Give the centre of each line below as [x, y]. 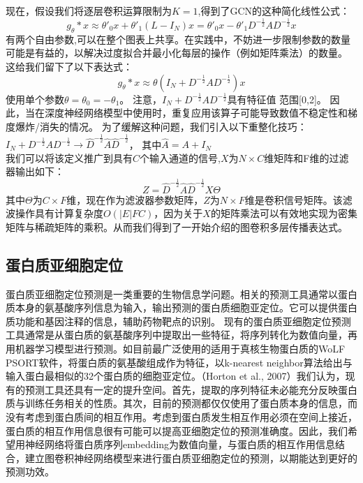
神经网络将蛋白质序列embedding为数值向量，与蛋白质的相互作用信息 [180, 444]
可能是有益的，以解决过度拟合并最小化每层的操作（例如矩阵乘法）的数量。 [177, 53]
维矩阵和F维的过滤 [306, 157]
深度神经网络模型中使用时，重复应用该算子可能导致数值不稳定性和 [196, 113]
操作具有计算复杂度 [59, 213]
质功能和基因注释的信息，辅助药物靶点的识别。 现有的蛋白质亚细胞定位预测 [178, 321]
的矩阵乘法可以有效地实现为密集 [284, 213]
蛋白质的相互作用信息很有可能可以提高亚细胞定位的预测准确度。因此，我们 [177, 430]
